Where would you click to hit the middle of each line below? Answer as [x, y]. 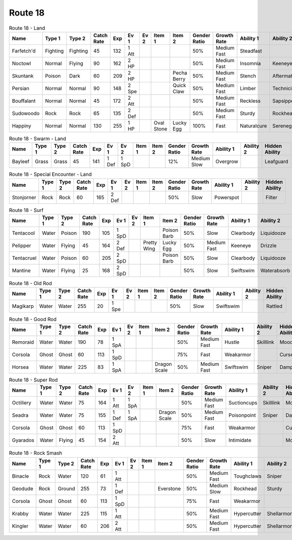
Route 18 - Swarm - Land [38, 139]
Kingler [20, 526]
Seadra [20, 415]
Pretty [150, 243]
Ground [66, 488]
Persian [20, 88]
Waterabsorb [275, 270]
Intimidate [240, 440]
